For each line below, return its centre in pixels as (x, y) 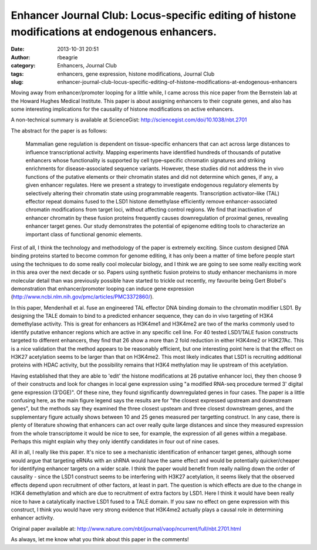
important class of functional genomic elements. (84, 234)
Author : (21, 57)
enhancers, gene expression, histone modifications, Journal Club (136, 74)
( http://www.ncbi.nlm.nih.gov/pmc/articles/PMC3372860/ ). (82, 297)
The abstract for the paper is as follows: (59, 130)
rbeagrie (68, 57)
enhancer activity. (33, 518)
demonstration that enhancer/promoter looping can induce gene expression (102, 288)
